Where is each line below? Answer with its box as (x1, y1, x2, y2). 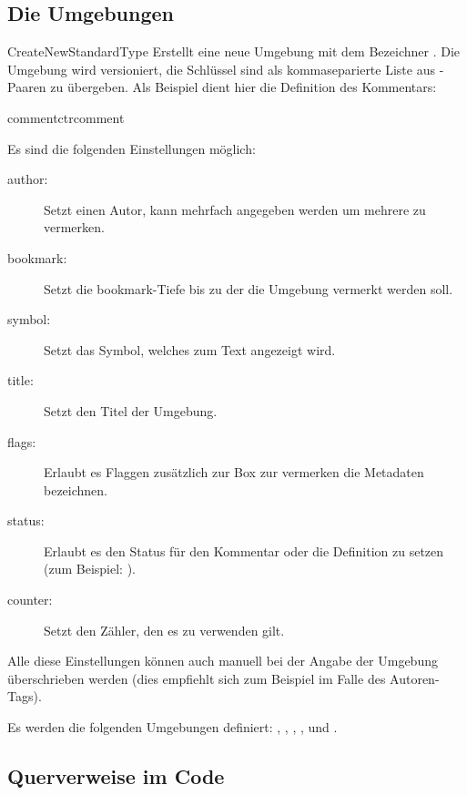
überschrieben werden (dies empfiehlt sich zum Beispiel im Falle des (7, 668, 386, 688)
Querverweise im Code (7, 762, 225, 790)
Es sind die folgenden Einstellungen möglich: (7, 138, 256, 158)
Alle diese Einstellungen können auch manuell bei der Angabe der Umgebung (7, 651, 438, 670)
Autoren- (390, 668, 440, 688)
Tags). (7, 687, 42, 706)
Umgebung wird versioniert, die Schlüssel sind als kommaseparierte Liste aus (7, 59, 435, 78)
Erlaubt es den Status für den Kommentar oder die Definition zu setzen (44, 541, 444, 560)
